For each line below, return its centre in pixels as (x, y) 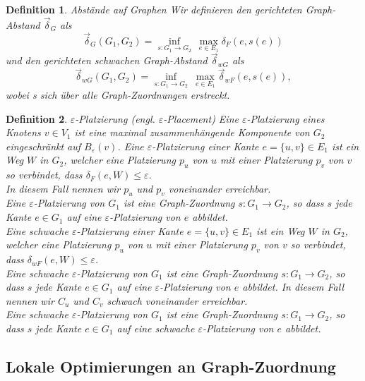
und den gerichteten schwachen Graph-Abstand (107, 60)
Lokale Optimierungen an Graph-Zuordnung (171, 366)
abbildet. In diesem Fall (293, 287)
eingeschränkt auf (43, 146)
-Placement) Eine (201, 118)
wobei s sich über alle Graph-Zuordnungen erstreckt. (118, 94)
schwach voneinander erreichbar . (177, 300)
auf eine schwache (156, 328)
